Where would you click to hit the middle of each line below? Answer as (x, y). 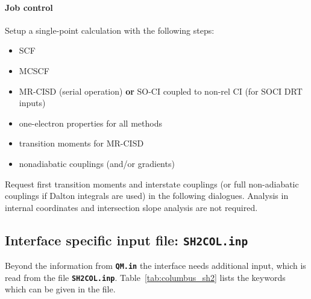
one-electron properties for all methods (90, 123)
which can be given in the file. (60, 289)
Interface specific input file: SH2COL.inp (127, 240)
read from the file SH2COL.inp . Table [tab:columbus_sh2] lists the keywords (145, 277)
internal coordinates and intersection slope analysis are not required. (131, 207)
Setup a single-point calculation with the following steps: (110, 30)
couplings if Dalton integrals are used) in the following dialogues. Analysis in (147, 196)
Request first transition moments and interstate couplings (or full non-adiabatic (152, 184)
